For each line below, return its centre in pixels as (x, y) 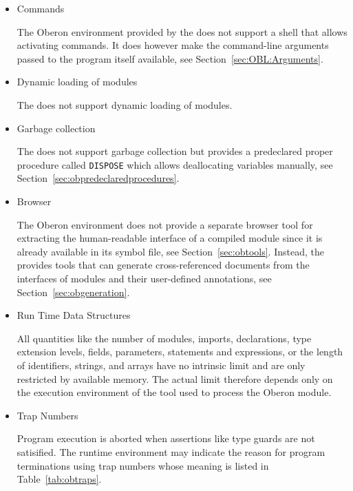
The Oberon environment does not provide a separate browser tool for (165, 224)
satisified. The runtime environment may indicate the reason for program (171, 451)
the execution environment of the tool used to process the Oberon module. (174, 392)
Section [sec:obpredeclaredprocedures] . (98, 178)
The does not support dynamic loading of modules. (125, 104)
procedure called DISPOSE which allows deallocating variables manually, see (175, 164)
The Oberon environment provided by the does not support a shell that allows (182, 31)
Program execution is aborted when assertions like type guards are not (166, 438)
